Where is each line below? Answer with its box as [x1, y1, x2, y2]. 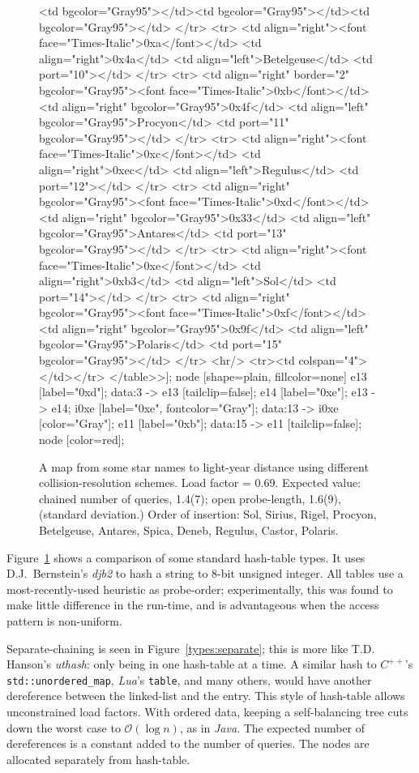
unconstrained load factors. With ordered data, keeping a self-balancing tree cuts [6, 703, 408, 720]
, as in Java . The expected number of [179, 719, 366, 736]
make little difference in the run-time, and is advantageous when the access [6, 596, 379, 613]
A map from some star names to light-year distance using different [39, 458, 369, 475]
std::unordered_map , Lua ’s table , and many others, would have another [6, 671, 372, 688]
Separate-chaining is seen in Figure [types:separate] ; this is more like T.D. [6, 639, 375, 656]
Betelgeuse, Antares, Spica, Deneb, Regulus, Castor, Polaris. [39, 522, 339, 538]
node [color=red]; [39, 431, 125, 448]
